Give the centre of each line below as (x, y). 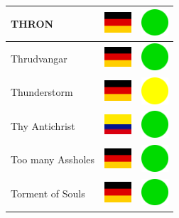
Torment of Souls (48, 194)
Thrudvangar (39, 58)
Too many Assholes (53, 159)
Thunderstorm (42, 92)
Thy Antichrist (43, 125)
